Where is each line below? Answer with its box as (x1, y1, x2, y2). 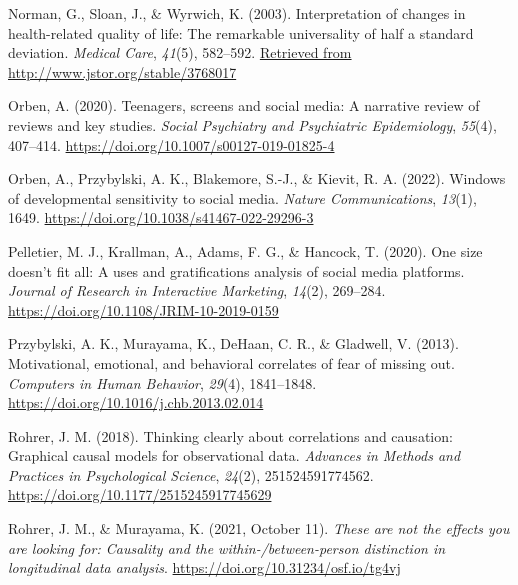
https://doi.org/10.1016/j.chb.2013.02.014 (8, 392, 264, 413)
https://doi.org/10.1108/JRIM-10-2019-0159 (8, 299, 279, 320)
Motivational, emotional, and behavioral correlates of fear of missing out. (8, 352, 455, 373)
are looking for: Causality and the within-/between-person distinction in (8, 537, 446, 558)
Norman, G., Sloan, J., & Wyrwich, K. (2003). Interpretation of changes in (8, 3, 466, 23)
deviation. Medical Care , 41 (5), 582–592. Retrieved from (8, 42, 352, 63)
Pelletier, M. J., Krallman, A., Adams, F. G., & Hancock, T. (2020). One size (8, 240, 483, 261)
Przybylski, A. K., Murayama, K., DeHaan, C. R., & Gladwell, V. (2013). (8, 333, 459, 354)
